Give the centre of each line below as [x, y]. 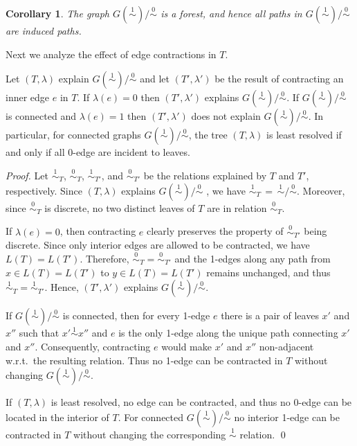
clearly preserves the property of [215, 231]
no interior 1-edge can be [287, 417]
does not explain [226, 116]
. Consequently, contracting [93, 347]
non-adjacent [286, 347]
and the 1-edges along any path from [253, 259]
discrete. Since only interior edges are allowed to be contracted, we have [158, 245]
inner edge [28, 97]
